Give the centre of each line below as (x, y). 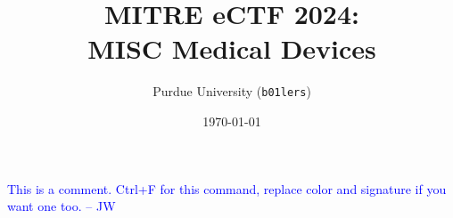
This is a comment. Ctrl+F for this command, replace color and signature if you (227, 188)
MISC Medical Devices (232, 48)
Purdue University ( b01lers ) (232, 91)
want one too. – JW (62, 206)
